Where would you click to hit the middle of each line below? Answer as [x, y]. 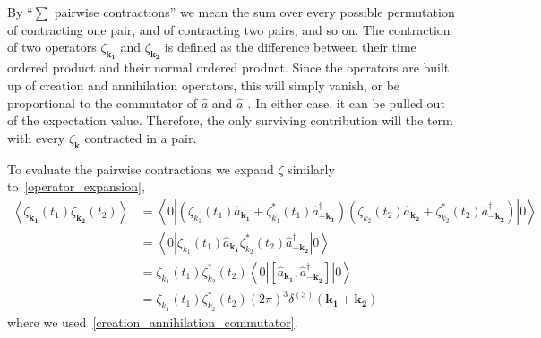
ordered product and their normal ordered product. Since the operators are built [228, 68]
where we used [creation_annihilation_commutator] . [153, 321]
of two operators [52, 47]
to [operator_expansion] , [76, 186]
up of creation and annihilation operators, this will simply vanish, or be [204, 84]
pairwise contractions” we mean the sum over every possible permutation [254, 12]
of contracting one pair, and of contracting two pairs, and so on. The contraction [229, 29]
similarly [311, 169]
